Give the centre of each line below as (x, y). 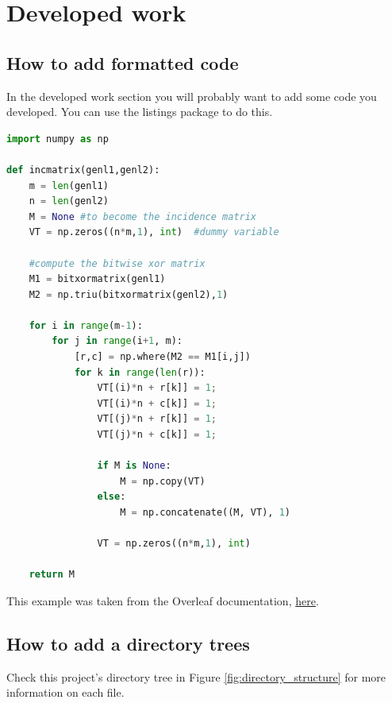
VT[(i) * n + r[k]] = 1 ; (157, 388)
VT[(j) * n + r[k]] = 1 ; (157, 419)
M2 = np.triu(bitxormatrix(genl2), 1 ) (129, 294)
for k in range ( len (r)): (140, 372)
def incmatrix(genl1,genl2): (83, 170)
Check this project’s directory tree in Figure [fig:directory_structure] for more (196, 676)
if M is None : (134, 466)
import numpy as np (58, 139)
